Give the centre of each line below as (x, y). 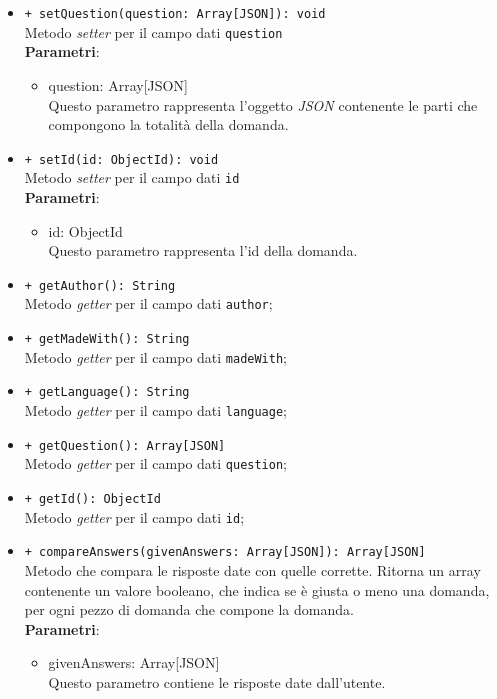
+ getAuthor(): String (100, 285)
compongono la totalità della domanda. (168, 124)
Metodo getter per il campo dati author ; (148, 303)
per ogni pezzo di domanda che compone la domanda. (189, 609)
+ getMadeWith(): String (107, 339)
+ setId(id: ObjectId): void (121, 159)
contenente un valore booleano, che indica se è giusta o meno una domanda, (257, 589)
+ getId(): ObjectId (92, 499)
